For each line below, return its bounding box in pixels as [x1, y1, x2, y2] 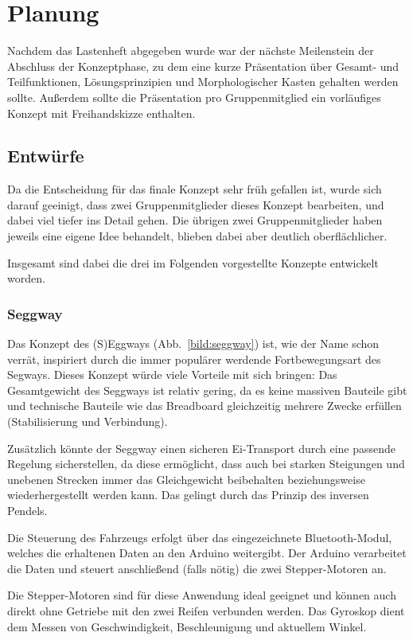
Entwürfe [7, 143, 84, 168]
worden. [7, 270, 45, 287]
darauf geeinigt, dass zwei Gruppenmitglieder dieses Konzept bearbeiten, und [7, 196, 384, 213]
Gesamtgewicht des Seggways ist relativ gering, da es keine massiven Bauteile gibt [7, 381, 407, 398]
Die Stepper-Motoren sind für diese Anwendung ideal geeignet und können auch [7, 587, 396, 603]
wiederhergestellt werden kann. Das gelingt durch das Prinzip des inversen [7, 486, 369, 503]
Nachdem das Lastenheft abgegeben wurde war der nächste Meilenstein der [7, 42, 374, 59]
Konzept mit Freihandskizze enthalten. [7, 104, 196, 121]
